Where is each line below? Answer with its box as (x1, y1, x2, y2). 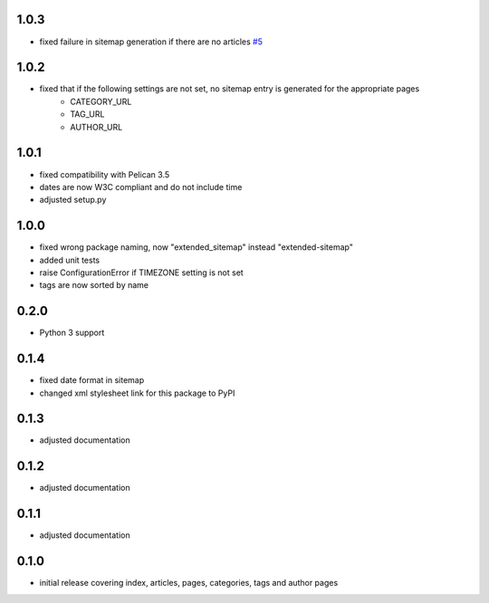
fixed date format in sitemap (39, 375, 145, 386)
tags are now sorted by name (39, 280, 149, 291)
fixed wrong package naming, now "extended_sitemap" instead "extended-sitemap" (39, 242, 353, 253)
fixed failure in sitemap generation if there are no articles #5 (39, 36, 263, 47)
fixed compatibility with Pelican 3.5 (39, 168, 170, 180)
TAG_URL (70, 109, 105, 120)
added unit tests (39, 254, 100, 265)
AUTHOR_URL (70, 121, 123, 132)
